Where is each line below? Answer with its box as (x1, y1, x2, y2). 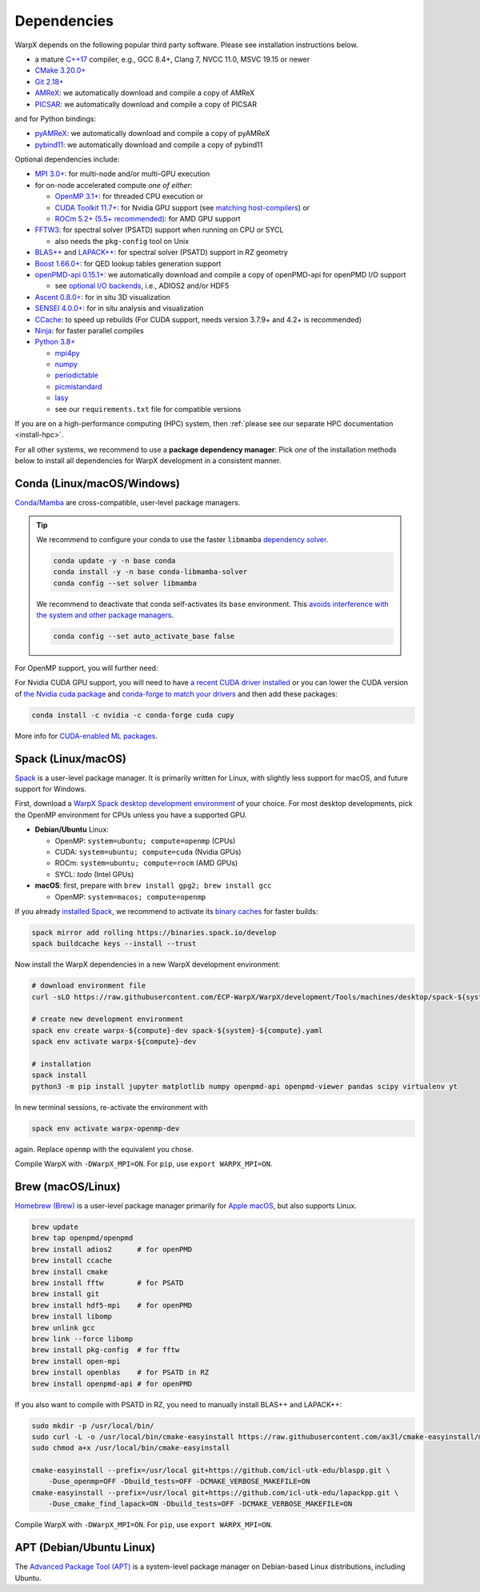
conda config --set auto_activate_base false (53, 632, 235, 641)
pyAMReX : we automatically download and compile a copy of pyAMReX (34, 129, 270, 138)
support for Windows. (14, 784, 87, 794)
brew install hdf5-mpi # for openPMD (31, 1300, 192, 1310)
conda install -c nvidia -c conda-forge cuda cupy (31, 710, 235, 720)
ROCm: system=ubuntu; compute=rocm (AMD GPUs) (54, 858, 238, 868)
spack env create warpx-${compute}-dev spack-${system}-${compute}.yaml (31, 1026, 323, 1035)
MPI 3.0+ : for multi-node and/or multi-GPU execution (34, 169, 210, 179)
